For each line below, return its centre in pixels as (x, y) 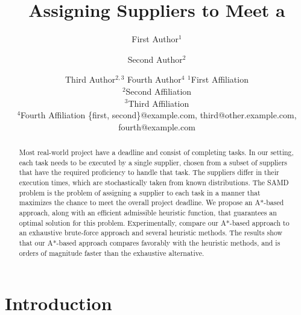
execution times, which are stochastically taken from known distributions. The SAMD (154, 183)
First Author (155, 39)
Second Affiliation (159, 91)
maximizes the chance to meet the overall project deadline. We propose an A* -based (151, 202)
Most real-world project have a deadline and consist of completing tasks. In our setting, (156, 152)
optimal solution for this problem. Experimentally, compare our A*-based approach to (154, 222)
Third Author (90, 79)
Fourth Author (154, 79)
